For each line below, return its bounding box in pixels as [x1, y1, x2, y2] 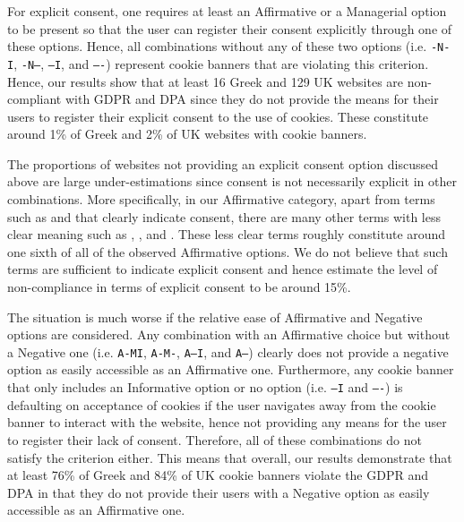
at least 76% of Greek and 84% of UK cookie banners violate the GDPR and [7, 466, 428, 484]
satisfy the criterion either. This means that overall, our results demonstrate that [7, 448, 452, 466]
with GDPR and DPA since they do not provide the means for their [64, 90, 439, 108]
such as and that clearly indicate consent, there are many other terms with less [7, 207, 441, 226]
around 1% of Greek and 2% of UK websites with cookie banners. [7, 124, 367, 143]
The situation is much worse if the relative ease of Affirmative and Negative [7, 307, 423, 326]
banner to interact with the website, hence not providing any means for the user [7, 413, 447, 432]
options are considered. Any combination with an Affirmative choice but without [7, 325, 451, 344]
